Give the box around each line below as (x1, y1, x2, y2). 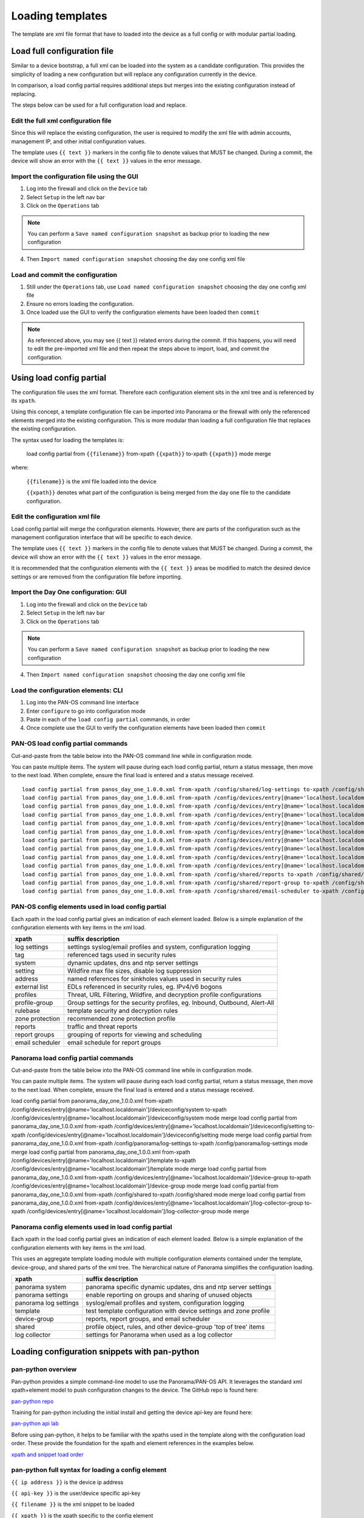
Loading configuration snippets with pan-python (11, 1347, 200, 1357)
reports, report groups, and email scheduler (86, 1315, 211, 1323)
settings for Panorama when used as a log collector (86, 1330, 233, 1339)
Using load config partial (11, 372, 106, 383)
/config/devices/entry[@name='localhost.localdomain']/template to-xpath (11, 1157, 197, 1164)
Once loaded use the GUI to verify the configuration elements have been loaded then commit (26, 308, 260, 316)
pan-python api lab (11, 1420, 59, 1427)
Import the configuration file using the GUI (11, 172, 139, 181)
